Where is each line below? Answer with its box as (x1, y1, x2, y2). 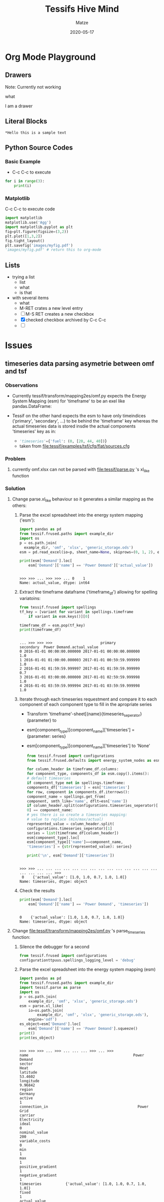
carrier (19, 1113, 35, 1118)
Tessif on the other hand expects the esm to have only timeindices (12, 413, 146, 419)
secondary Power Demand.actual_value (19, 645, 99, 650)
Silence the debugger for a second (19, 944, 89, 950)
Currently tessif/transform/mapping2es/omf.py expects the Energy (12, 393, 146, 399)
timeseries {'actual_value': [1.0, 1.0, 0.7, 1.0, (19, 1181, 146, 1186)
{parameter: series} (26, 733, 66, 739)
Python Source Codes (5, 143, 73, 151)
